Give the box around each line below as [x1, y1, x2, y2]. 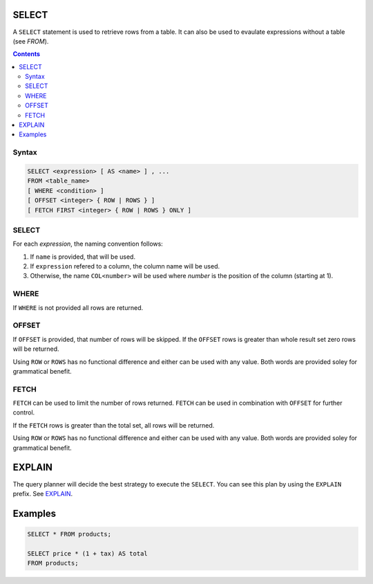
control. [12, 408, 35, 417]
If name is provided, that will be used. [30, 253, 136, 261]
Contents [12, 50, 41, 58]
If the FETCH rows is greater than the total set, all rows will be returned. [12, 421, 215, 429]
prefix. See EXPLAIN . [12, 489, 73, 498]
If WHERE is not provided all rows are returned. [12, 303, 144, 311]
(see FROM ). [12, 37, 49, 45]
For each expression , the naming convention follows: [12, 239, 164, 248]
